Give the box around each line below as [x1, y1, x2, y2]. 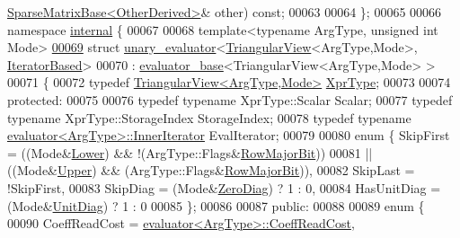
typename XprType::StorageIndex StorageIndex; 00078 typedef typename [7, 108, 411, 127]
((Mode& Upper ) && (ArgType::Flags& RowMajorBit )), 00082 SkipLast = [7, 161, 415, 180]
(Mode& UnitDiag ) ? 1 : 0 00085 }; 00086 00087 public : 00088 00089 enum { [7, 196, 425, 215]
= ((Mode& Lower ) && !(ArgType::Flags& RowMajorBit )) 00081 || [7, 143, 373, 162]
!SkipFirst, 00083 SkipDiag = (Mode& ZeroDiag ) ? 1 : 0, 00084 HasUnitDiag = [7, 178, 441, 197]
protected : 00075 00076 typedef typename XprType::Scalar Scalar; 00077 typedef [7, 90, 453, 109]
